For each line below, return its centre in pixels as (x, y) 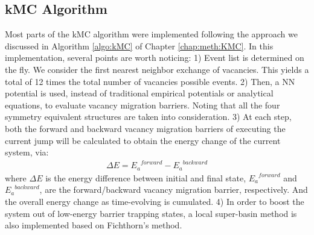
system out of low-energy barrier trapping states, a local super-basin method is (151, 213)
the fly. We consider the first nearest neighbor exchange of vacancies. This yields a (157, 69)
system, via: (27, 152)
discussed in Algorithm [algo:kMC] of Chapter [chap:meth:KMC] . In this (139, 45)
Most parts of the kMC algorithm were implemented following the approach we (151, 34)
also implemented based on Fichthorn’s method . (94, 225)
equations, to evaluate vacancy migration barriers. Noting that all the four (143, 105)
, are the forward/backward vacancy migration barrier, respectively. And (174, 190)
